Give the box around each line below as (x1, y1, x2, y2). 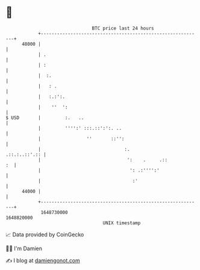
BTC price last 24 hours (92, 25, 154, 31)
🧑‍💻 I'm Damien (5, 245, 43, 252)
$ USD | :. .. (5, 114, 84, 121)
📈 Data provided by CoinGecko (5, 231, 84, 238)
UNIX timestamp (102, 219, 141, 226)
